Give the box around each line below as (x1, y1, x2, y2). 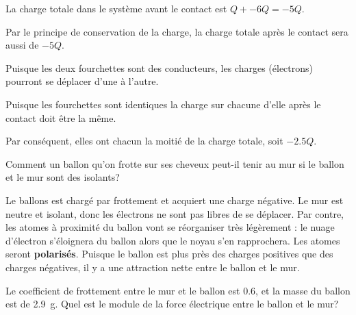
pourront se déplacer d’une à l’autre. (5, 74, 159, 88)
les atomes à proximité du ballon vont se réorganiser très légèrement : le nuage (5, 220, 335, 234)
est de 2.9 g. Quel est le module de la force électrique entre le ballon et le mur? (5, 297, 339, 311)
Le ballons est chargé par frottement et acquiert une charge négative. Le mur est (5, 192, 344, 207)
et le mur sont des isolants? (5, 170, 120, 184)
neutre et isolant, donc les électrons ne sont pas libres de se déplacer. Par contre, (5, 206, 344, 220)
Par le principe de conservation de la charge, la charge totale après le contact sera (5, 24, 348, 38)
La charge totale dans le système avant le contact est (5, 1, 227, 15)
